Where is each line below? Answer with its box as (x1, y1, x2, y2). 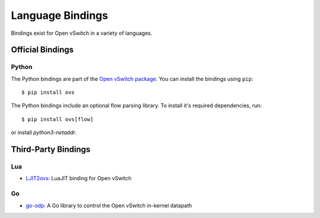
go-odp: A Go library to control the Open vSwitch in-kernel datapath (25, 201, 193, 209)
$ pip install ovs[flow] (21, 116, 94, 122)
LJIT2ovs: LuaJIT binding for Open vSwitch (25, 175, 132, 182)
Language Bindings (11, 9, 108, 22)
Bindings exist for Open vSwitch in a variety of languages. (11, 30, 152, 37)
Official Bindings (11, 45, 74, 55)
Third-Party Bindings (11, 145, 91, 155)
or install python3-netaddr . (11, 129, 77, 136)
